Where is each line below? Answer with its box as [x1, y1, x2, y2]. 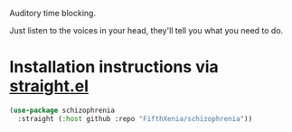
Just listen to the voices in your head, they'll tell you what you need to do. [9, 25, 284, 35]
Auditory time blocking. [9, 8, 97, 18]
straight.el [9, 76, 89, 97]
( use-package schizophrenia [9, 106, 116, 115]
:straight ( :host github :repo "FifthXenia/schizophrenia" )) [17, 114, 253, 123]
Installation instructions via [9, 57, 219, 78]
